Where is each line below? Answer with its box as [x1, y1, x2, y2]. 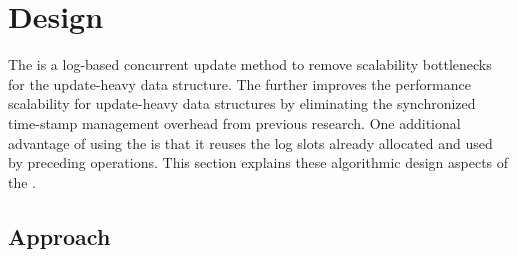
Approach [8, 220, 111, 251]
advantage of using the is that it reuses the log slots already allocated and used [8, 132, 493, 153]
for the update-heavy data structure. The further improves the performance [8, 73, 471, 94]
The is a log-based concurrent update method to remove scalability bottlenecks [8, 54, 492, 75]
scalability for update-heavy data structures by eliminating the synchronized [8, 93, 476, 114]
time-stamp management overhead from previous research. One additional [8, 112, 461, 133]
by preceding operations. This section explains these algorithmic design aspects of [8, 152, 509, 173]
